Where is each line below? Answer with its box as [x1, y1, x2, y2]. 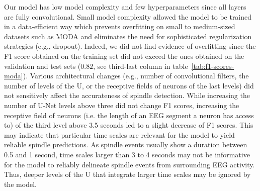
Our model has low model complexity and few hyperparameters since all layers [4, 2, 246, 12]
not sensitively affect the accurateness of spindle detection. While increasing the [4, 90, 250, 101]
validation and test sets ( [4, 60, 81, 71]
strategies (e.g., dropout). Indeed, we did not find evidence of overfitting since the [4, 41, 256, 51]
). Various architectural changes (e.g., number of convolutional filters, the [23, 70, 249, 81]
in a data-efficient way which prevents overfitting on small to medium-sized [4, 21, 235, 32]
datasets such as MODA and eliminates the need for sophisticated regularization [4, 31, 252, 41]
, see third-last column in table [93, 60, 188, 71]
